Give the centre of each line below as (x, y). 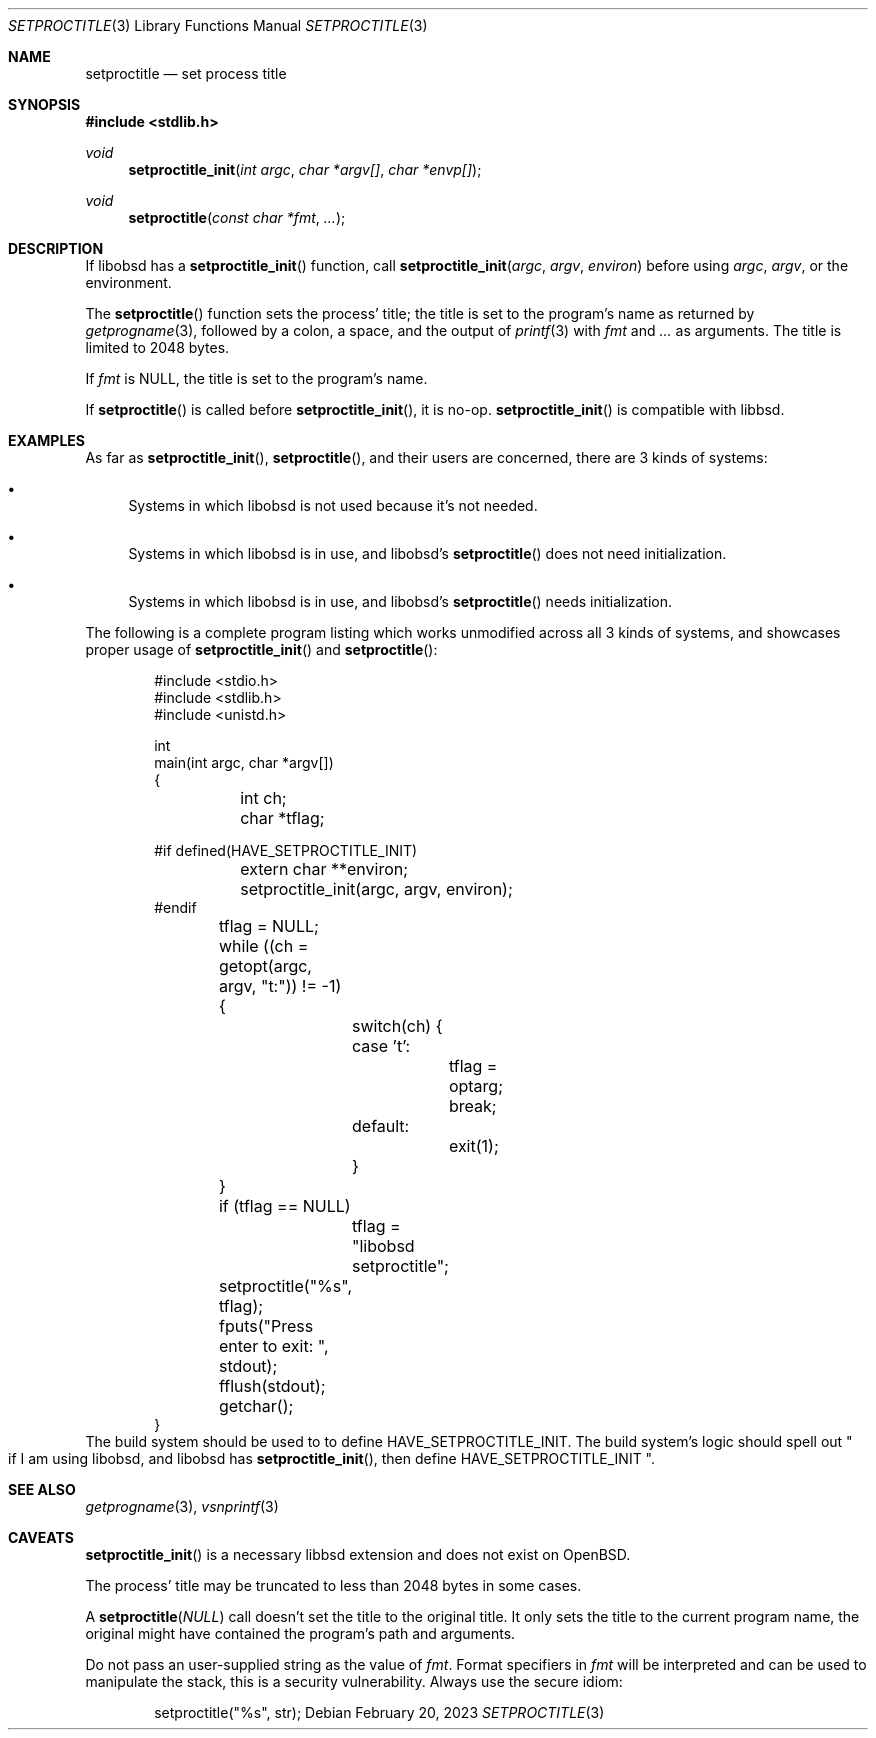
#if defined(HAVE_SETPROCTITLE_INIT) (286, 850)
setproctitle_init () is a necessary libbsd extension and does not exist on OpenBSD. (358, 1554)
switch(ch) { (397, 1026)
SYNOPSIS (44, 104)
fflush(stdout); (272, 1386)
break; (472, 1106)
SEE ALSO (42, 1489)
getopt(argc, (265, 966)
